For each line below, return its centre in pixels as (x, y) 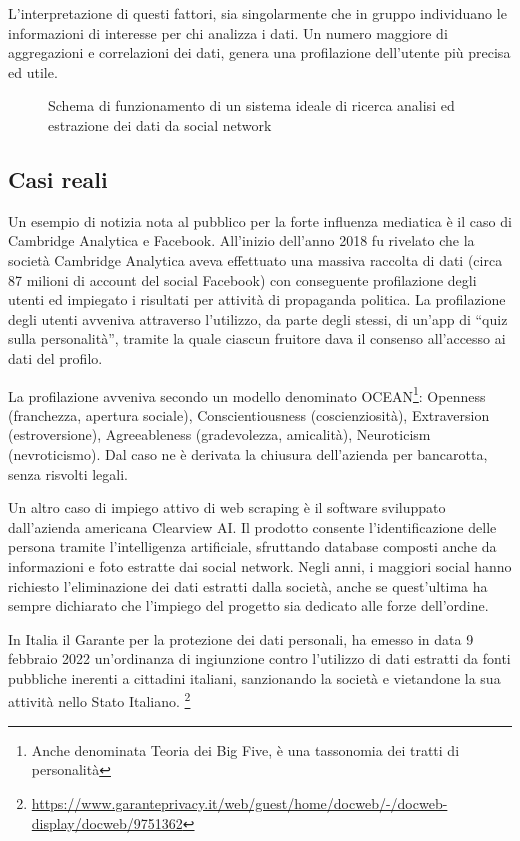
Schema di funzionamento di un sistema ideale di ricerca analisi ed (251, 105)
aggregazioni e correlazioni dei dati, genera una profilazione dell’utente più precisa (259, 52)
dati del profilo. (55, 357)
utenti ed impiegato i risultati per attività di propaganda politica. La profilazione (257, 299)
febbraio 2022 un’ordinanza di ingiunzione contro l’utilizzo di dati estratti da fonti (259, 658)
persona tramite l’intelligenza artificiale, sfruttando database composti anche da (252, 546)
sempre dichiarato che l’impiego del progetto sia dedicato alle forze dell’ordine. (248, 605)
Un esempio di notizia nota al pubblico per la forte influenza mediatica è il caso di (260, 220)
